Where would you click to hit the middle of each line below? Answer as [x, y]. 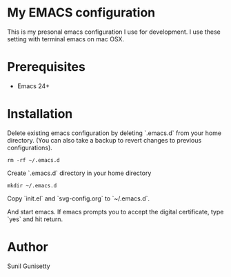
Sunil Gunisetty [29, 266]
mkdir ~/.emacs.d [32, 185]
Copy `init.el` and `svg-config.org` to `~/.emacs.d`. [79, 198]
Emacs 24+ [33, 86]
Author [28, 247]
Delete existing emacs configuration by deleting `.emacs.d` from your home [114, 133]
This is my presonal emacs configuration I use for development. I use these [114, 32]
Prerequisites [47, 67]
